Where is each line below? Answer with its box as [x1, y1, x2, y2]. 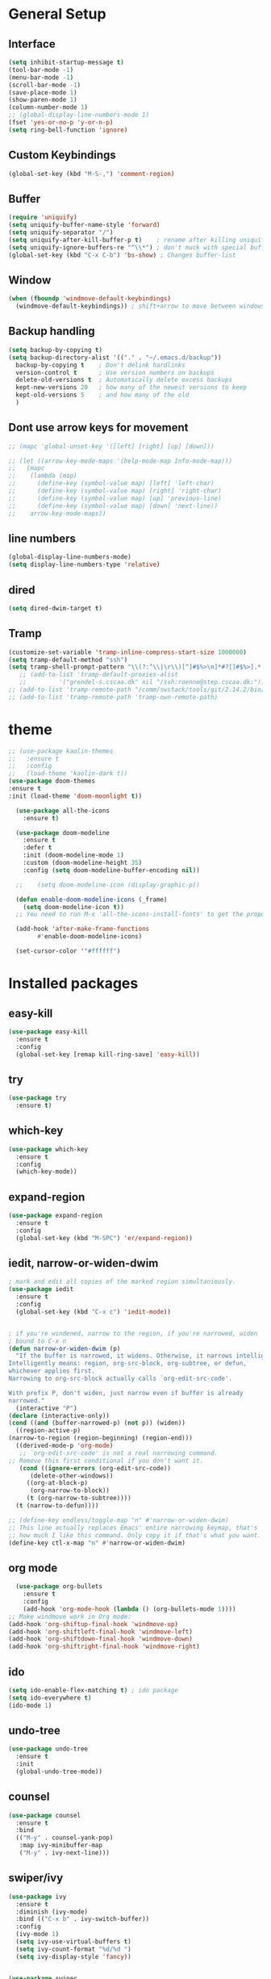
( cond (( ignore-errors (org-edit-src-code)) [19, 1464, 172, 1472]
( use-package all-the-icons [15, 807, 110, 815]
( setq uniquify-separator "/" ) [8, 229, 114, 237]
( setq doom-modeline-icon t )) [23, 903, 125, 911]
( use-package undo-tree [8, 1745, 89, 1753]
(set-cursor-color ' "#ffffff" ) [15, 947, 121, 955]
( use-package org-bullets [15, 1583, 103, 1591]
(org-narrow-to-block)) [29, 1486, 110, 1495]
